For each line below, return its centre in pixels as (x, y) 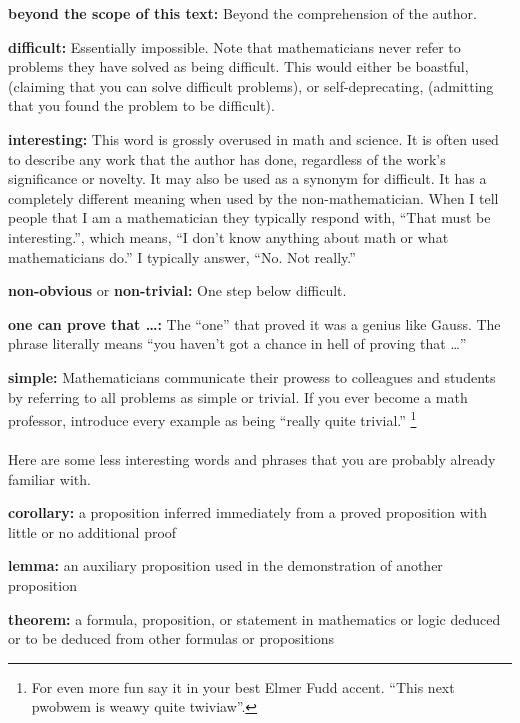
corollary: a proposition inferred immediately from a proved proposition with (247, 512)
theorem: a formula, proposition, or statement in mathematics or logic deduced (254, 618)
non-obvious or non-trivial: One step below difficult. (177, 290)
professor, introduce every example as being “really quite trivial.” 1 (212, 418)
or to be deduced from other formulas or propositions (171, 638)
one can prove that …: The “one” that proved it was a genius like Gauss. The (254, 323)
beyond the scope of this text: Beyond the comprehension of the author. (242, 13)
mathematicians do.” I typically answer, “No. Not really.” (182, 256)
